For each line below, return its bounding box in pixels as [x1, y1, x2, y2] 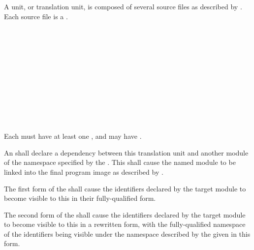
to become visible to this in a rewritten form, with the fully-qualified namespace [4, 219, 246, 229]
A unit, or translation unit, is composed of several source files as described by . [4, 1, 242, 11]
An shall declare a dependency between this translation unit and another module [4, 147, 249, 157]
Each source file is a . [4, 11, 68, 21]
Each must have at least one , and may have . [4, 131, 142, 141]
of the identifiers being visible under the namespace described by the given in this [4, 228, 251, 239]
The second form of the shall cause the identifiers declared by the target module [4, 209, 246, 219]
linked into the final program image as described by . [4, 166, 163, 177]
